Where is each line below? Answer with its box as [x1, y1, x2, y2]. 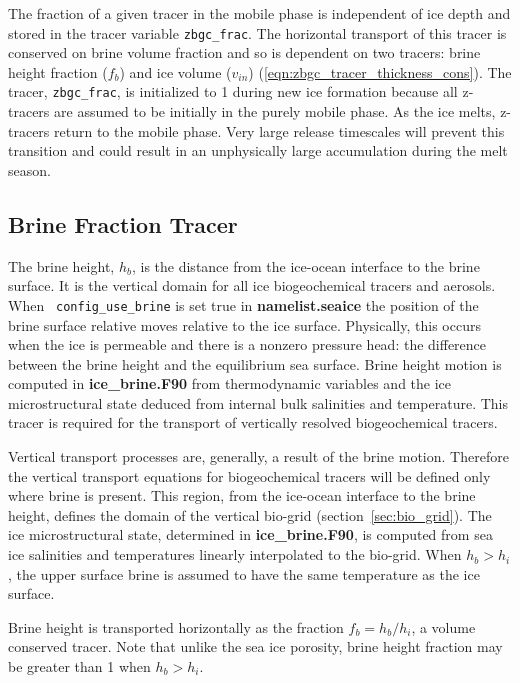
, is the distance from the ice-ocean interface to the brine [131, 255, 480, 276]
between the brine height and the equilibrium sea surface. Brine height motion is [8, 353, 502, 374]
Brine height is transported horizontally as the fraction [8, 616, 344, 637]
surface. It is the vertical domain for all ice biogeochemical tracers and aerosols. [8, 275, 496, 296]
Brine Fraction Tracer [8, 208, 238, 239]
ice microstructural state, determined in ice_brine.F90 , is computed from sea [8, 524, 493, 545]
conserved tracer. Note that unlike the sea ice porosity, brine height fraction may [8, 636, 503, 657]
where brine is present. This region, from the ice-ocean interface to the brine [8, 485, 476, 506]
